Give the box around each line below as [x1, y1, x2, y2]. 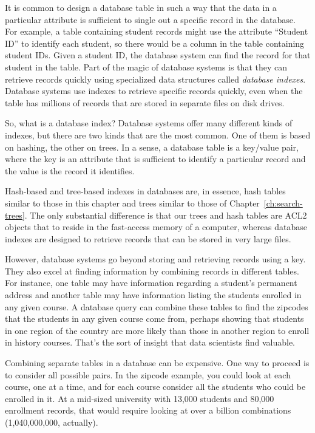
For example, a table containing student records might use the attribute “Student [5, 25, 308, 38]
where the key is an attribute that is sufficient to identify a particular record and [5, 152, 306, 165]
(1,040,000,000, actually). [5, 416, 98, 428]
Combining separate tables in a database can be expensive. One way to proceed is [5, 356, 310, 369]
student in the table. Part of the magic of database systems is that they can [5, 60, 287, 73]
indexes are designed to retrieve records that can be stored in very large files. [5, 232, 291, 245]
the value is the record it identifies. [5, 164, 135, 177]
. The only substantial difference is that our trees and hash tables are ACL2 [24, 208, 307, 221]
